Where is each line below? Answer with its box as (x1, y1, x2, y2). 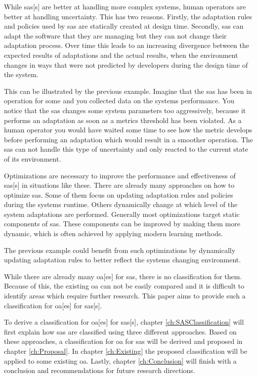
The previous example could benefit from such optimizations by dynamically (4, 245, 236, 255)
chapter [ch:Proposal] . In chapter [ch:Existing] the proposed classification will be (4, 346, 248, 356)
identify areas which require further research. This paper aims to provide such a (4, 291, 246, 301)
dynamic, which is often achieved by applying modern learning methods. (4, 228, 223, 239)
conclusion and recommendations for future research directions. (4, 365, 195, 376)
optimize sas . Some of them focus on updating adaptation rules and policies (4, 189, 233, 200)
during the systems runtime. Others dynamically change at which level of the (4, 199, 238, 209)
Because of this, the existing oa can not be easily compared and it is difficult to (4, 281, 245, 291)
